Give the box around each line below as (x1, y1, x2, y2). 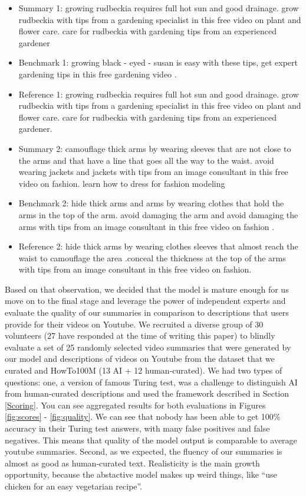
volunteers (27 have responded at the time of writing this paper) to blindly (5, 329, 275, 342)
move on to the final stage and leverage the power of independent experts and (5, 294, 286, 307)
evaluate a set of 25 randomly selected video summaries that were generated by (5, 341, 291, 353)
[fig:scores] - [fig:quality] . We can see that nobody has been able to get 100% (5, 410, 281, 423)
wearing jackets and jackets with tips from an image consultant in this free (18, 166, 288, 178)
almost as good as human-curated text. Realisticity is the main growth (5, 456, 260, 469)
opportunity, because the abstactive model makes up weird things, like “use (5, 468, 277, 481)
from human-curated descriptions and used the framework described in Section (5, 387, 289, 400)
